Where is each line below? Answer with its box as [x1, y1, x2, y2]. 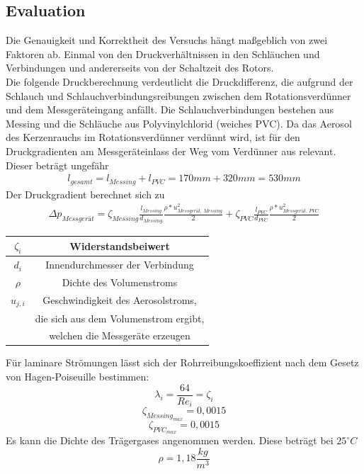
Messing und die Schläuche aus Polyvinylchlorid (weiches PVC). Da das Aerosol [6, 115, 352, 130]
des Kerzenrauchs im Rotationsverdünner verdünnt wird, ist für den [6, 130, 300, 145]
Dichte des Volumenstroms [62, 274, 178, 289]
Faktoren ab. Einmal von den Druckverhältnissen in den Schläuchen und [6, 46, 320, 61]
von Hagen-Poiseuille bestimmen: [6, 369, 149, 384]
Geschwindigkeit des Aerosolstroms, [42, 293, 197, 307]
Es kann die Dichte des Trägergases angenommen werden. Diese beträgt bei [6, 433, 334, 448]
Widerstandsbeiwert [69, 238, 170, 253]
